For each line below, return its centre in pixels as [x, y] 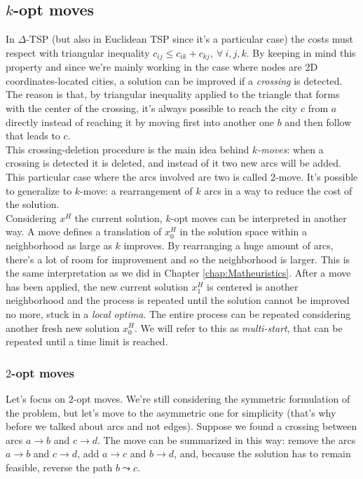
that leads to [33, 136]
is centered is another [253, 286]
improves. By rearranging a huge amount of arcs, [228, 245]
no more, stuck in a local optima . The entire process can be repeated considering [178, 313]
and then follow [318, 122]
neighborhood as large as [59, 245]
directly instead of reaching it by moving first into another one [140, 122]
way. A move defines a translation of [84, 231]
